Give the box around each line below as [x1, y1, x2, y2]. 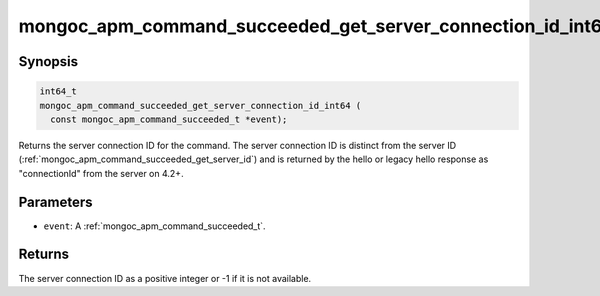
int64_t [39, 86, 77, 97]
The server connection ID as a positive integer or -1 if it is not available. [18, 272, 312, 284]
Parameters [18, 193, 93, 210]
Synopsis [18, 53, 79, 70]
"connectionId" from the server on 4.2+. [18, 167, 184, 179]
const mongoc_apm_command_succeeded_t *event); [50, 113, 288, 125]
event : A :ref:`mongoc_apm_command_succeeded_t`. [43, 220, 266, 232]
